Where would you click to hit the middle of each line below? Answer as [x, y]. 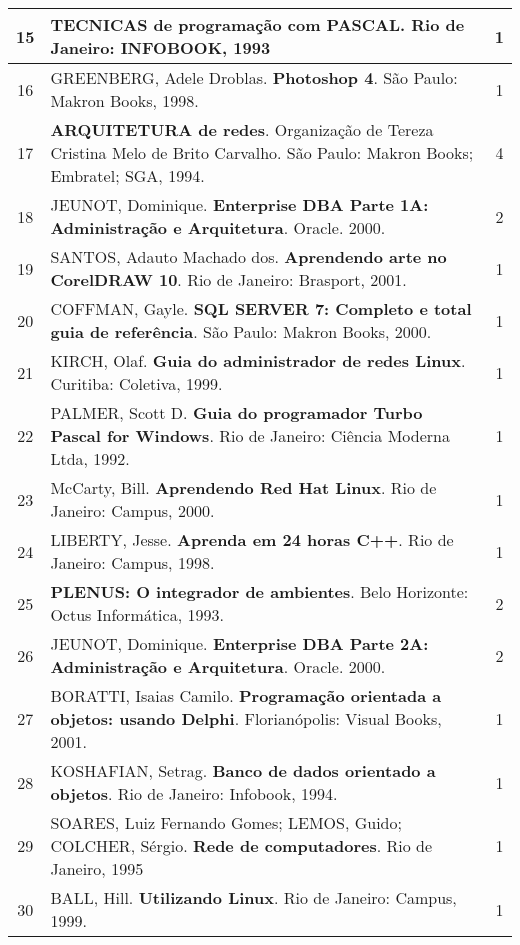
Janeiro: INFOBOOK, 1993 [160, 47]
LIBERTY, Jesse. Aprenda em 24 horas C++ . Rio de [252, 539]
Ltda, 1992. [90, 458]
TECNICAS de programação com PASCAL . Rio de [257, 24]
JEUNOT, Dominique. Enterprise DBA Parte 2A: [239, 643]
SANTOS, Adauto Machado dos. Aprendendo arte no [248, 256]
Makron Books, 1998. [124, 100]
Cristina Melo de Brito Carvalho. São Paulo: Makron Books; [262, 152]
